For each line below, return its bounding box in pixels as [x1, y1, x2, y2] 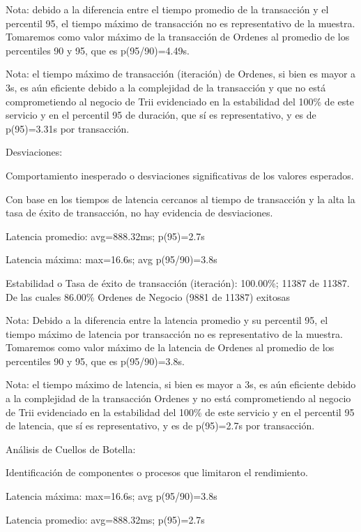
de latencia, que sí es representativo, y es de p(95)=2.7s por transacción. [6, 418, 315, 433]
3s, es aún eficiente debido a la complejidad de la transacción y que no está [6, 80, 326, 94]
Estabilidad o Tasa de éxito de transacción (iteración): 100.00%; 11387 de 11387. [6, 275, 350, 290]
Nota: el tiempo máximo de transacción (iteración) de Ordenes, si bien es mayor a [6, 66, 356, 81]
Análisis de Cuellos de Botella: [6, 441, 136, 456]
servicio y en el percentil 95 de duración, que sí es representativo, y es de [6, 108, 316, 122]
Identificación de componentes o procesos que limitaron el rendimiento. [6, 465, 308, 480]
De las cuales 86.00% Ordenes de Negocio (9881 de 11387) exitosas [6, 289, 291, 304]
